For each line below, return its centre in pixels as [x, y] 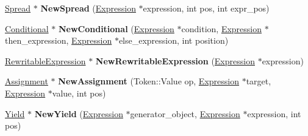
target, [259, 81]
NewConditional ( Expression [116, 28]
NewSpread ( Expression [88, 8]
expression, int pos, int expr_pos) [206, 8]
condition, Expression [221, 28]
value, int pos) [79, 93]
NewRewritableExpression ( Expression [175, 60]
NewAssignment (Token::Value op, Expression [149, 81]
